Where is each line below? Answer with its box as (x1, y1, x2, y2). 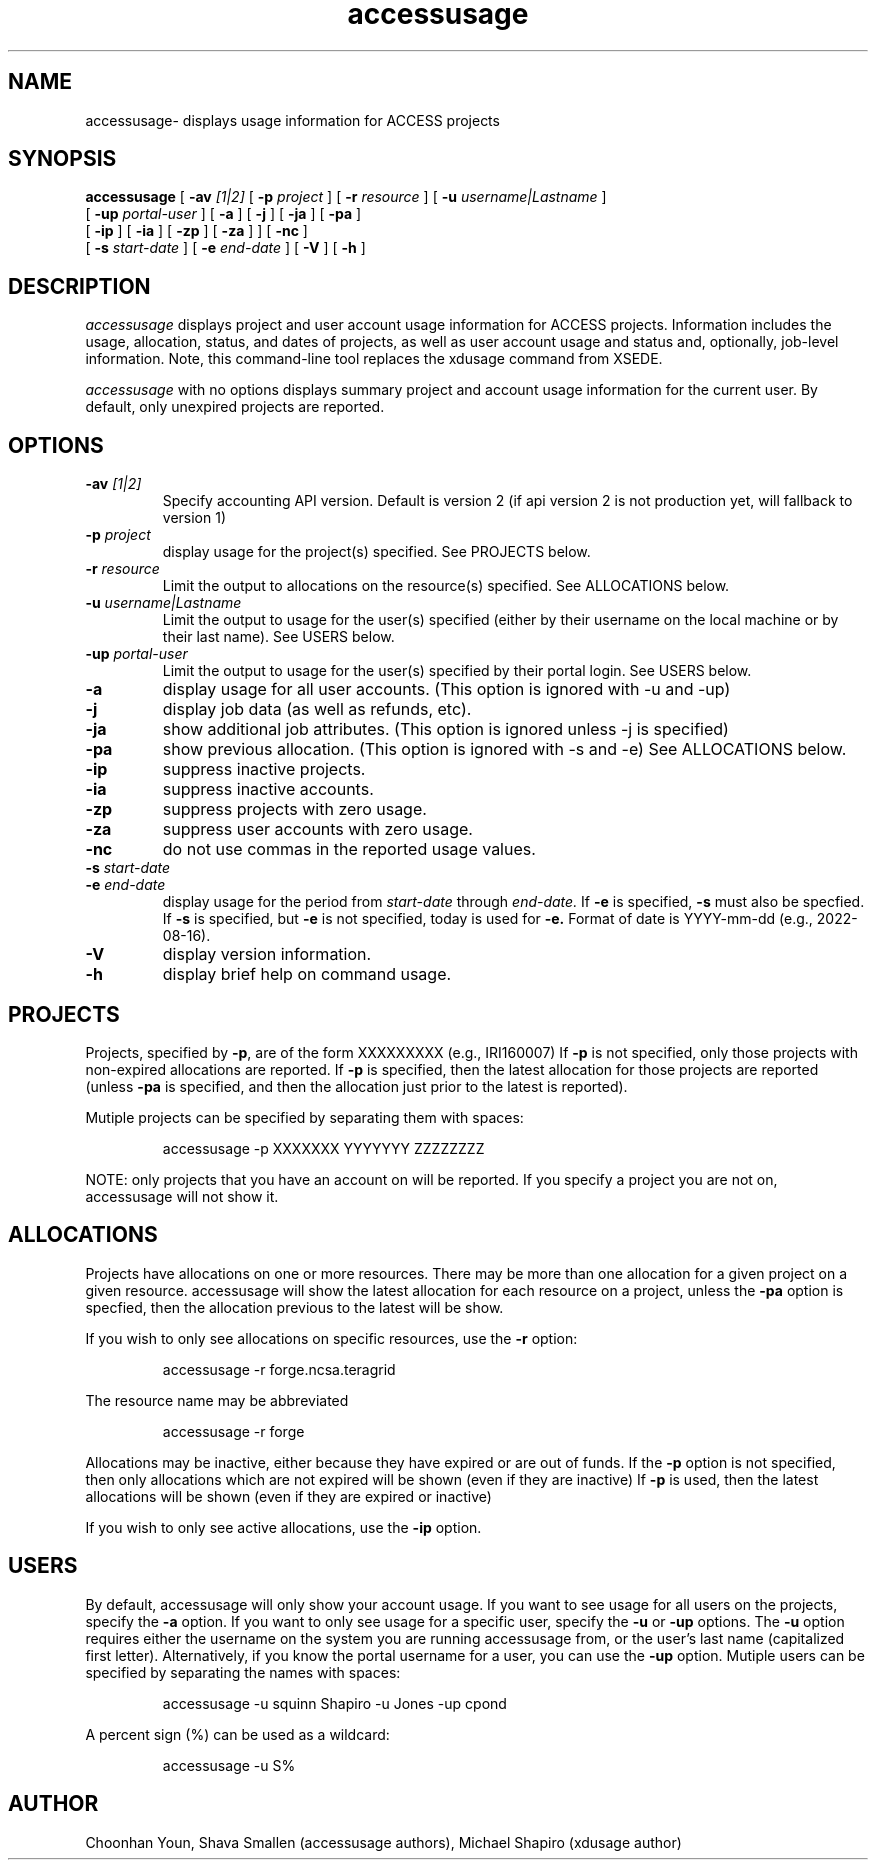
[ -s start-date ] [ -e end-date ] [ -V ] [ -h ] (85, 239, 366, 257)
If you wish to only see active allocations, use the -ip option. (85, 1518, 482, 1536)
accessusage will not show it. (85, 1187, 279, 1205)
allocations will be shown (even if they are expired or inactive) (85, 1487, 492, 1505)
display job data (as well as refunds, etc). (162, 699, 472, 720)
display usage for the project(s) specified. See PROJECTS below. (162, 543, 591, 561)
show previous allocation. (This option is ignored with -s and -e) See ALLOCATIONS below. (162, 739, 847, 760)
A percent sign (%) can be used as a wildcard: (85, 1725, 390, 1743)
